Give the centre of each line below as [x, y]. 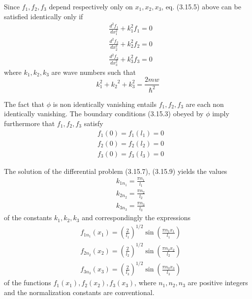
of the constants [28, 217]
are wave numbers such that [94, 72]
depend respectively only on [91, 6]
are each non [205, 104]
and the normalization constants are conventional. [79, 292]
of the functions [28, 282]
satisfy [94, 123]
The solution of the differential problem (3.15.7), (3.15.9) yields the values [116, 171]
